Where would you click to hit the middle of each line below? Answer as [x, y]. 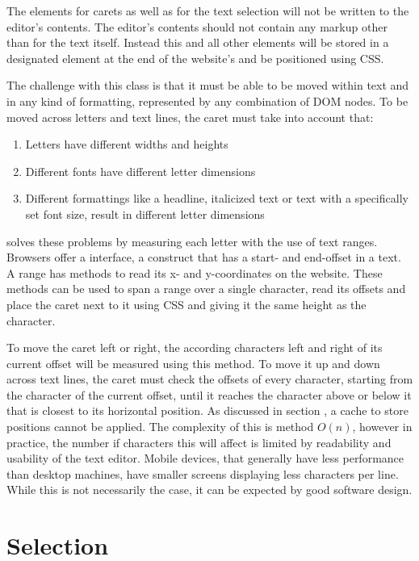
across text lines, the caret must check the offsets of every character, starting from [210, 379]
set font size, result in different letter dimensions [145, 214]
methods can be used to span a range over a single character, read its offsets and [206, 289]
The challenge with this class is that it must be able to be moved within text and [208, 85]
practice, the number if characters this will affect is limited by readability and [199, 442]
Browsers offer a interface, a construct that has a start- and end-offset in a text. [204, 257]
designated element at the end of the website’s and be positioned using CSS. [195, 58]
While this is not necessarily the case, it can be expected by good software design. [209, 490]
